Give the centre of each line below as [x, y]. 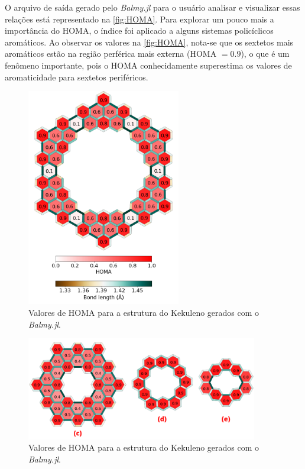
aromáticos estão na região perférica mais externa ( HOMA [111, 54]
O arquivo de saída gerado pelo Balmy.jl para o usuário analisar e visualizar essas [152, 7]
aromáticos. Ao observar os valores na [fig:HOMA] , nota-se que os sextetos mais [149, 42]
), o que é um [265, 54]
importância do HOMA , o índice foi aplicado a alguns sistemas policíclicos [139, 30]
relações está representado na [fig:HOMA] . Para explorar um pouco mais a [139, 19]
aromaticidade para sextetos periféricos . [77, 77]
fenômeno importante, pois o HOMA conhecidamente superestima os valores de [148, 65]
